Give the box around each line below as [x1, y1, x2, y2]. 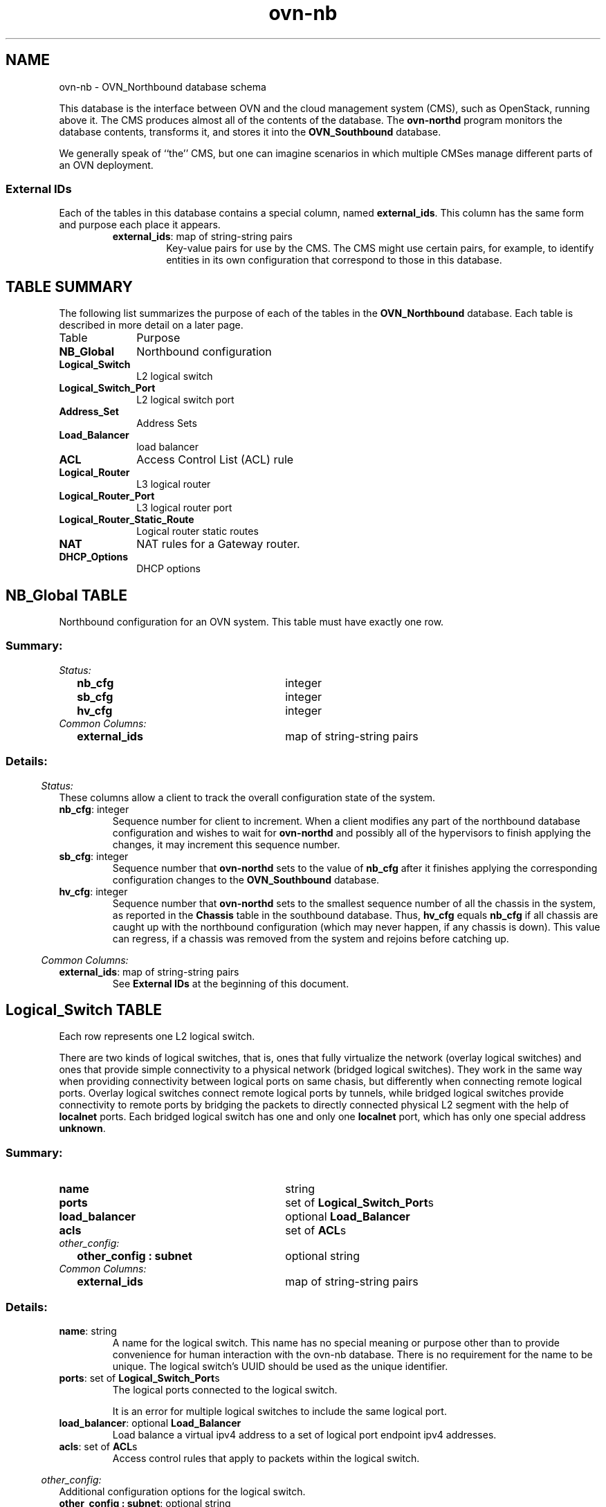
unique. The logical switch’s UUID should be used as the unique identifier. [112, 1360, 448, 1372]
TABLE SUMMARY [6, 277, 133, 295]
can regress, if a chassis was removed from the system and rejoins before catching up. [112, 932, 509, 944]
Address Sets [136, 417, 197, 430]
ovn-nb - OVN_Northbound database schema [59, 80, 266, 93]
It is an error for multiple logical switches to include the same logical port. [112, 1405, 447, 1417]
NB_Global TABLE [6, 586, 128, 604]
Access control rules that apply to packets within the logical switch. [112, 1452, 420, 1464]
